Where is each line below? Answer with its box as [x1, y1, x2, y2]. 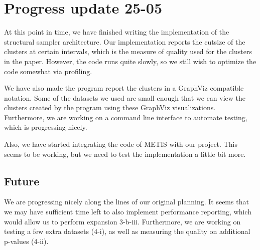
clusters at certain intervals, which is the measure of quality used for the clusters [4, 46, 252, 57]
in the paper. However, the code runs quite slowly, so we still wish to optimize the [4, 56, 256, 66]
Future [4, 173, 40, 188]
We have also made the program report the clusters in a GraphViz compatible [4, 83, 244, 93]
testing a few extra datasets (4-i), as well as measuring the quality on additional [4, 226, 250, 236]
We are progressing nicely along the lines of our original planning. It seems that [4, 196, 249, 207]
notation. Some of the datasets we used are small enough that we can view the [4, 92, 245, 103]
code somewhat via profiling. [4, 66, 92, 76]
